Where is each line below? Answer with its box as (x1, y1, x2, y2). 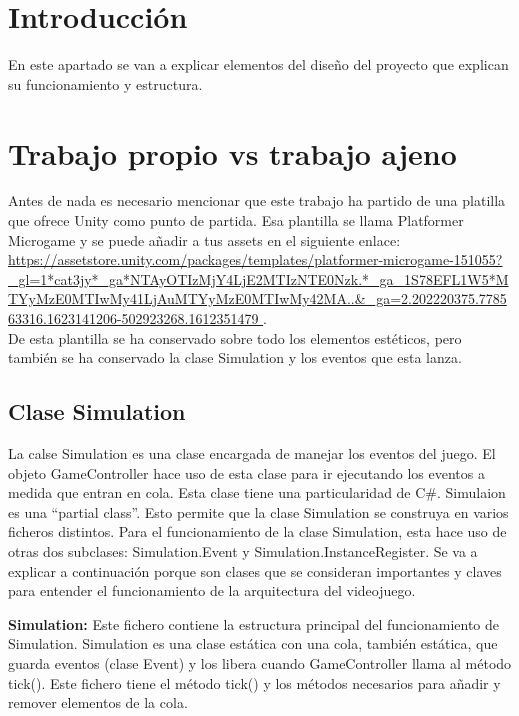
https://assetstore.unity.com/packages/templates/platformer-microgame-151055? (8, 249, 503, 270)
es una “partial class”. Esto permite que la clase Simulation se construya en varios (8, 501, 509, 522)
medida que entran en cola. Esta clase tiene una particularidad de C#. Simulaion (8, 482, 506, 503)
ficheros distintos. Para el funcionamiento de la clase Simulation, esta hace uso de (8, 521, 507, 542)
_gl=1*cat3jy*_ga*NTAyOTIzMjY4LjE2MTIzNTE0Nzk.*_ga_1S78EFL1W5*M (8, 268, 509, 289)
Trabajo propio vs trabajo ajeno (8, 132, 457, 173)
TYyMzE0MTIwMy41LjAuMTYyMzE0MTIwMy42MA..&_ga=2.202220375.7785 (8, 288, 507, 309)
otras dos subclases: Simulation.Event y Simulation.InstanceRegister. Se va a (8, 540, 478, 561)
